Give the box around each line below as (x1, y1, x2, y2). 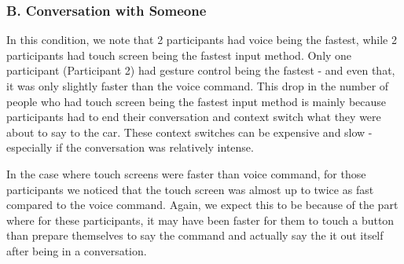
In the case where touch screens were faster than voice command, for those (6, 165, 366, 181)
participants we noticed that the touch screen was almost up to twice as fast (6, 181, 374, 197)
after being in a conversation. (6, 242, 147, 258)
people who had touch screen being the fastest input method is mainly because (6, 93, 387, 109)
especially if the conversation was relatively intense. (6, 139, 254, 156)
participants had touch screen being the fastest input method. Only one (6, 46, 352, 63)
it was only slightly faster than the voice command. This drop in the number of (6, 78, 389, 93)
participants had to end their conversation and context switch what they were (6, 108, 381, 125)
